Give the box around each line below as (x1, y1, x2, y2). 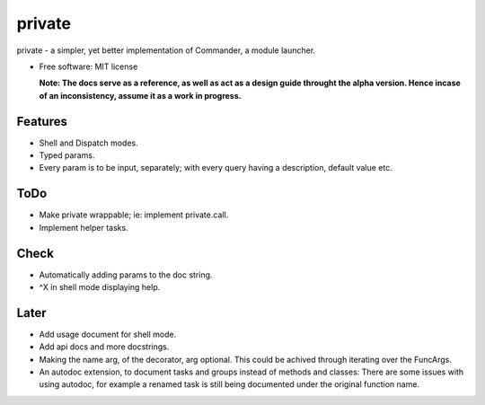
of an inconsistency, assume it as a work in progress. (39, 90, 242, 101)
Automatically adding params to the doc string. (39, 269, 213, 280)
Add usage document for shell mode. (39, 329, 177, 339)
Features (16, 113, 67, 129)
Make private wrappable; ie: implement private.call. (39, 209, 229, 220)
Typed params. (39, 150, 95, 161)
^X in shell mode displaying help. (39, 282, 161, 292)
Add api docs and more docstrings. (39, 341, 170, 352)
